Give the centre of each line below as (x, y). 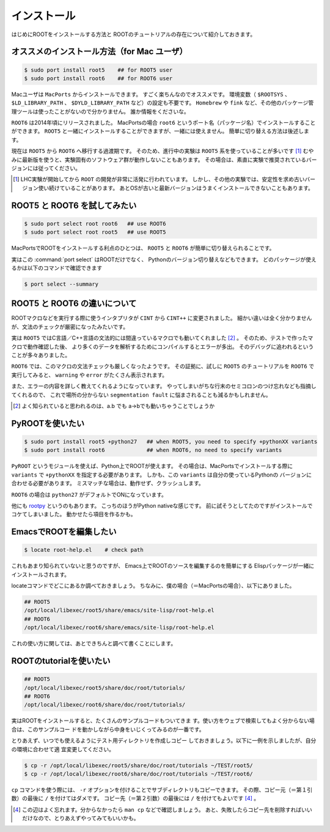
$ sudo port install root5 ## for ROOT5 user (98, 70)
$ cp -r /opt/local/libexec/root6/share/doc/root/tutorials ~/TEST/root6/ (139, 774)
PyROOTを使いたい (48, 423)
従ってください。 (59, 168)
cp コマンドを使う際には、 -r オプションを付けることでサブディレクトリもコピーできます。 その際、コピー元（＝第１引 (162, 790)
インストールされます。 (41, 574)
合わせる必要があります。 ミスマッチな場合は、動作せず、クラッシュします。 (108, 483)
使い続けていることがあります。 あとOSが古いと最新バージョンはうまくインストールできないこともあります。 (176, 188)
